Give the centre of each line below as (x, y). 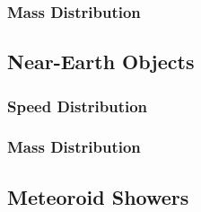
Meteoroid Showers (98, 196)
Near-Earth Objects (101, 62)
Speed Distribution (78, 106)
